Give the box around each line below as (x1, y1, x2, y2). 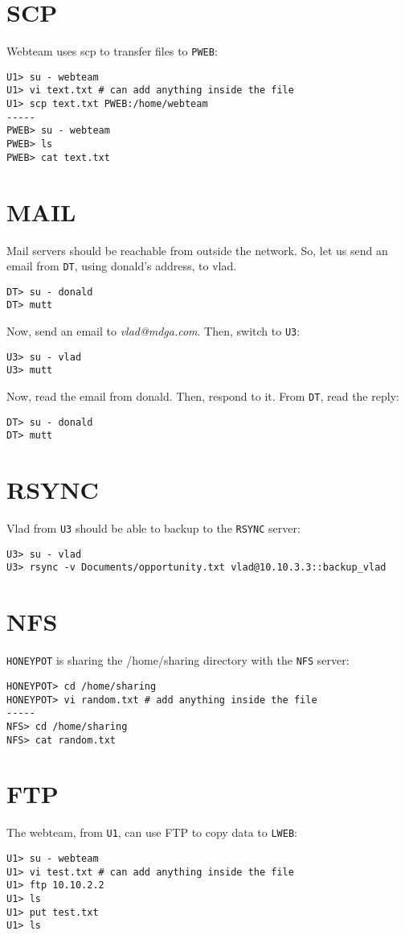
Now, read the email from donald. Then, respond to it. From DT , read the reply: (6, 388, 399, 405)
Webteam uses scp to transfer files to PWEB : (6, 43, 218, 60)
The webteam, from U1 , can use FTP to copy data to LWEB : (6, 824, 297, 841)
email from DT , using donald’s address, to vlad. (6, 257, 237, 274)
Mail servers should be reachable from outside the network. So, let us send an (6, 241, 388, 258)
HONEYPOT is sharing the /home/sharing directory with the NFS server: (6, 652, 350, 669)
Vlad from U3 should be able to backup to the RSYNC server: (6, 520, 301, 537)
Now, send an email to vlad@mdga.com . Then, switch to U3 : (6, 323, 301, 340)
